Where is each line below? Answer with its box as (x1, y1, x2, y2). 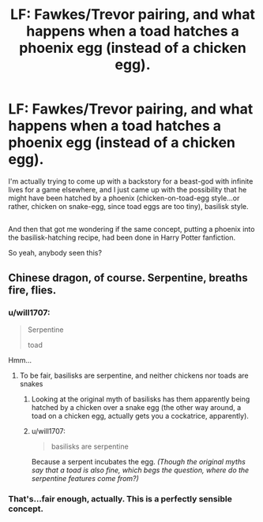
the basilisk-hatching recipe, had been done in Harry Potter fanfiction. (8, 233, 236, 242)
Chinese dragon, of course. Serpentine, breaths (8, 270, 248, 285)
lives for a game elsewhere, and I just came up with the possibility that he (8, 185, 247, 194)
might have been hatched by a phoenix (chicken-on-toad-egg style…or (8, 193, 240, 203)
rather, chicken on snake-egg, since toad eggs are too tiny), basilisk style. (8, 201, 249, 211)
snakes (19, 379, 43, 389)
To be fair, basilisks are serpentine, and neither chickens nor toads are (19, 371, 249, 380)
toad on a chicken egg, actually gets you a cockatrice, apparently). (31, 412, 249, 421)
